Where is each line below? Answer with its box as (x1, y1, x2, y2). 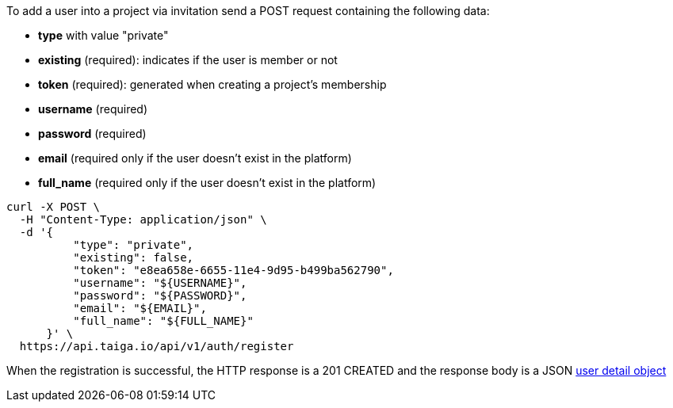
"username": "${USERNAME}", (73, 276, 247, 289)
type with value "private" (38, 29, 169, 42)
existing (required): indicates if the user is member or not (38, 53, 338, 67)
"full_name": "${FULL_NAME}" (73, 315, 254, 327)
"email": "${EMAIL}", (73, 302, 207, 315)
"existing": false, (73, 251, 194, 264)
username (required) (38, 102, 148, 116)
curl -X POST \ (6, 200, 101, 213)
